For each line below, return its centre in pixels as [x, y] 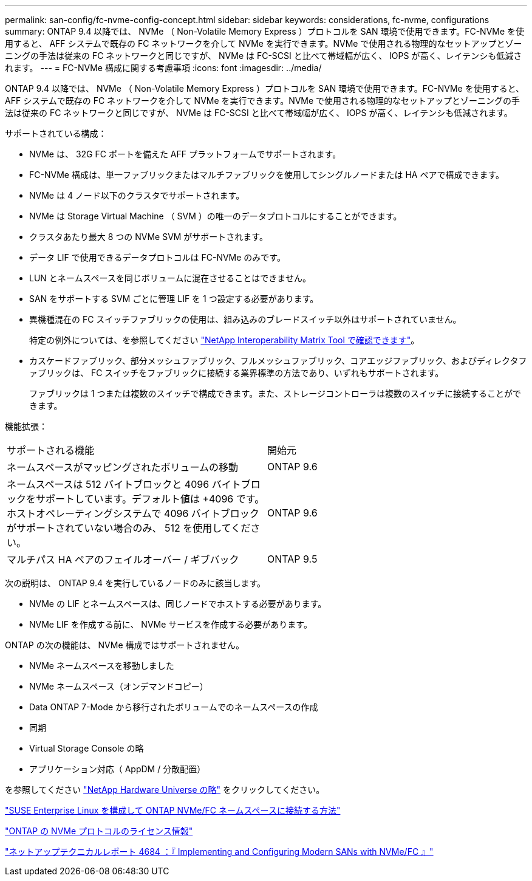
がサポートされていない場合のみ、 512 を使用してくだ [129, 528]
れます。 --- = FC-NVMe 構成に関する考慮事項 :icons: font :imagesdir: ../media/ [163, 68]
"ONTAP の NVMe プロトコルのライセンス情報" [99, 831]
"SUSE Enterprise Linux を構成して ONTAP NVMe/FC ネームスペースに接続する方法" [173, 810]
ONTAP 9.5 [292, 559]
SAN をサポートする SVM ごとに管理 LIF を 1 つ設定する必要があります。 [174, 299]
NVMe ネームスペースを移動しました [102, 666]
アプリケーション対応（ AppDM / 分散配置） [118, 769]
